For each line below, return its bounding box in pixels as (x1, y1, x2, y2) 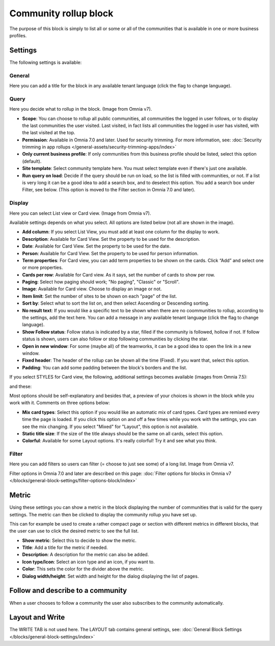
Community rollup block (9, 8, 114, 19)
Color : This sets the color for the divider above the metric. (22, 566, 145, 572)
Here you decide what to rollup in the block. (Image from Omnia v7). (9, 106, 152, 112)
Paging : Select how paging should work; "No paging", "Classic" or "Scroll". (22, 279, 180, 285)
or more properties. (22, 264, 63, 270)
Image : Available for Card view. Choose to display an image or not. (22, 286, 162, 292)
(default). (22, 158, 42, 164)
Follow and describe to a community (9, 586, 127, 595)
